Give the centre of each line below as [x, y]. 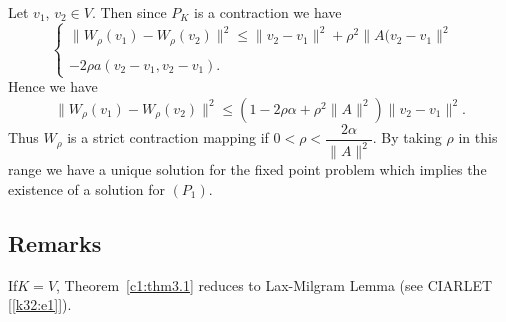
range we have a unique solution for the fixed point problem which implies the [247, 169]
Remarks [55, 242]
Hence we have [53, 86]
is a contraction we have [268, 12]
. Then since [129, 12]
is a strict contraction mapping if [168, 137]
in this [478, 137]
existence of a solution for [86, 188]
